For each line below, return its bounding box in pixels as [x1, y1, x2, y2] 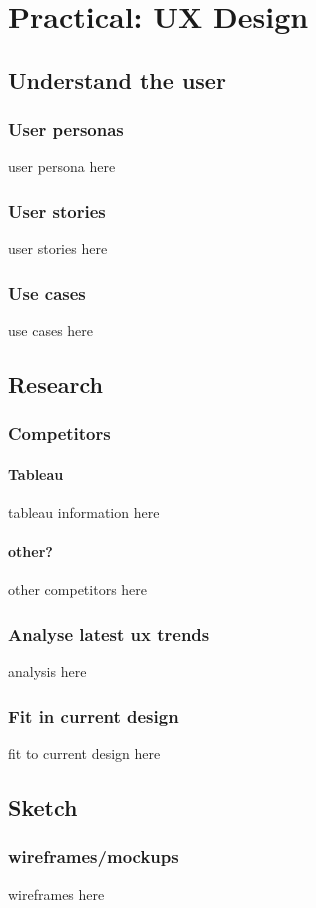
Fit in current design [8, 703, 179, 728]
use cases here [8, 320, 94, 340]
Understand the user [8, 64, 226, 95]
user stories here [8, 238, 108, 259]
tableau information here [8, 502, 160, 523]
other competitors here [8, 579, 148, 600]
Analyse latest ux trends [8, 621, 210, 646]
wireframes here [8, 883, 105, 904]
